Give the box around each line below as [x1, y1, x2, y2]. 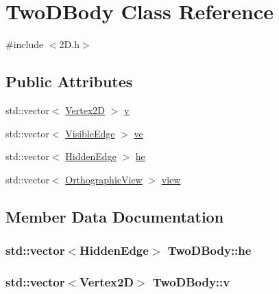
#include [5, 37, 44, 52]
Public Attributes [5, 71, 133, 92]
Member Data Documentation [5, 205, 224, 227]
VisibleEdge [65, 126, 115, 140]
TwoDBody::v [152, 273, 230, 290]
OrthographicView [65, 172, 143, 186]
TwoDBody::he [167, 242, 252, 258]
